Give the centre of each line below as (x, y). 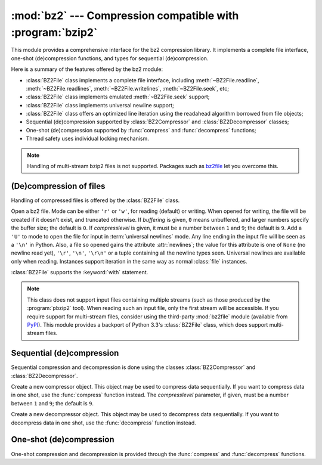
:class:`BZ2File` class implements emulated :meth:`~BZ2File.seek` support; (118, 97)
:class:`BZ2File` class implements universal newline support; (100, 105)
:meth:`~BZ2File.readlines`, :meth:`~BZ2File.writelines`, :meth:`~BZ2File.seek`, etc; (128, 88)
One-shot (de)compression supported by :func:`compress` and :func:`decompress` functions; (141, 130)
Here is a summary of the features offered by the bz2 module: (87, 69)
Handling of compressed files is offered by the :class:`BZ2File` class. (95, 200)
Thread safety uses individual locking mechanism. (87, 139)
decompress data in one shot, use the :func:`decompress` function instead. (103, 423)
